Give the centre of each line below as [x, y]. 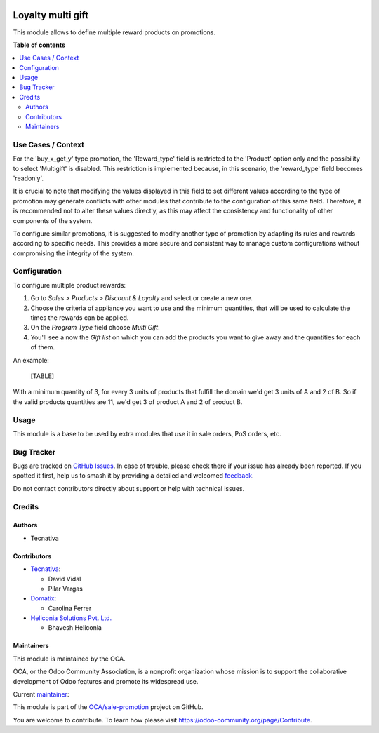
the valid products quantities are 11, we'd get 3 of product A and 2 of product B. [128, 402]
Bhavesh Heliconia [75, 628]
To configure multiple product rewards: [69, 285]
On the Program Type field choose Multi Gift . [95, 328]
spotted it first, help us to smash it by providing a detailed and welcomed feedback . [133, 476]
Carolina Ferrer [70, 608]
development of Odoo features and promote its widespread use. [106, 681]
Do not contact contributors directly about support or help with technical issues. [129, 488]
